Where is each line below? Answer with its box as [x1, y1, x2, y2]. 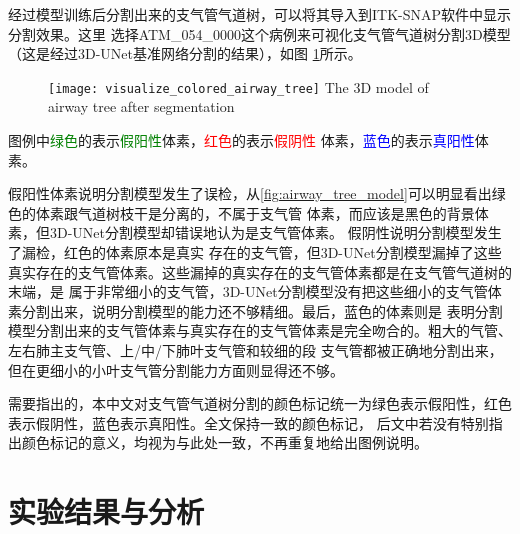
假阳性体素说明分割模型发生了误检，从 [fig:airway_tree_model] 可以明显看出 [8, 183, 492, 204]
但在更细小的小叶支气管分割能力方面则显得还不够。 [8, 359, 344, 380]
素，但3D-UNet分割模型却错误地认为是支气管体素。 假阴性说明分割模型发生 [8, 222, 502, 243]
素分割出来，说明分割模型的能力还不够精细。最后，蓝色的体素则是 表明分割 [8, 300, 503, 321]
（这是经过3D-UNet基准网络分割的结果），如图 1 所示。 [8, 43, 362, 64]
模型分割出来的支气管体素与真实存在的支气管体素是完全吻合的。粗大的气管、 [8, 320, 512, 341]
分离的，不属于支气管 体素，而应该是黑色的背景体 [161, 202, 489, 223]
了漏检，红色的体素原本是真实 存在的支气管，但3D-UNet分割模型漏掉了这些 [8, 242, 502, 262]
